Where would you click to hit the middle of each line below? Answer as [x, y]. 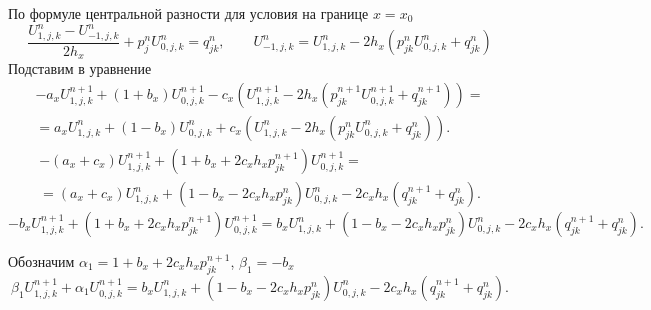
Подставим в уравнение [80, 68]
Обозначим [41, 261]
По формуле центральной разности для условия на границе [188, 13]
